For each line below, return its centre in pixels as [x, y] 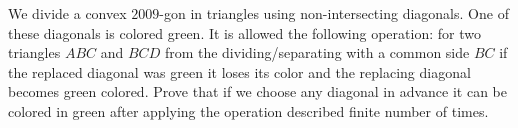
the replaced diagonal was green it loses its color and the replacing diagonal [239, 71]
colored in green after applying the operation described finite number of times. [248, 110]
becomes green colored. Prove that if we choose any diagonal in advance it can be [257, 91]
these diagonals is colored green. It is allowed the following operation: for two [244, 32]
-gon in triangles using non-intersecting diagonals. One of [334, 13]
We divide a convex [67, 13]
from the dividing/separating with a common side [317, 52]
